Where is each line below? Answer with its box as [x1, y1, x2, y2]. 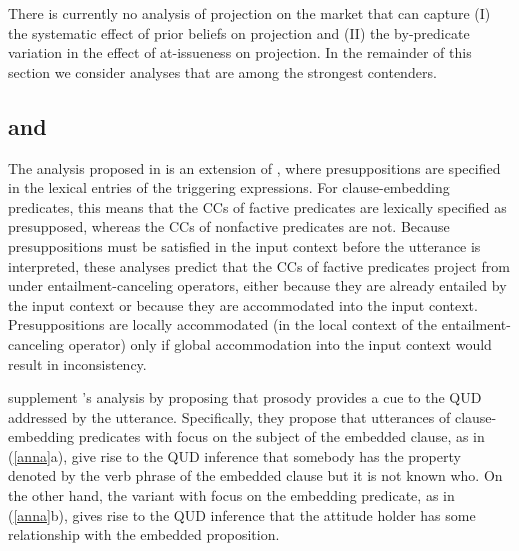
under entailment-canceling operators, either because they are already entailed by [8, 275, 507, 296]
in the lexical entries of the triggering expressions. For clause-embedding [8, 177, 450, 198]
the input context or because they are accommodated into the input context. [8, 294, 478, 315]
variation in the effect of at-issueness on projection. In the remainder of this [8, 42, 472, 63]
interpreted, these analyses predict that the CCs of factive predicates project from [8, 255, 510, 276]
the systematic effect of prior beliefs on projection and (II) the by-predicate [8, 22, 470, 43]
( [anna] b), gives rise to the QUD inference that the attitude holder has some [8, 504, 476, 525]
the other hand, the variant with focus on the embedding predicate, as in [8, 485, 455, 506]
